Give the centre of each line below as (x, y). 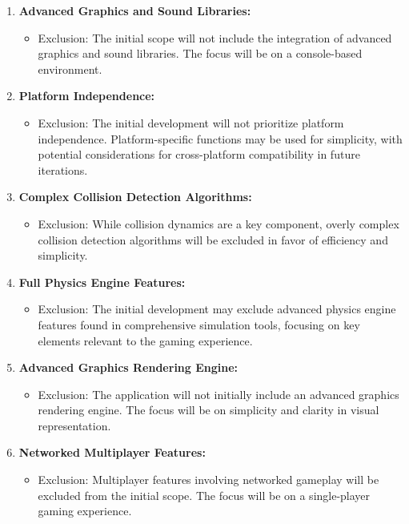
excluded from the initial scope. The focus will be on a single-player (204, 495)
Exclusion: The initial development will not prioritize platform (191, 122)
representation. (74, 425)
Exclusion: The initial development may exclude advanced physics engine (217, 309)
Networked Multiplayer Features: (112, 452)
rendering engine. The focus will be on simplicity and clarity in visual (209, 410)
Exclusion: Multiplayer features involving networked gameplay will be (209, 480)
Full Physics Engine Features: (102, 282)
